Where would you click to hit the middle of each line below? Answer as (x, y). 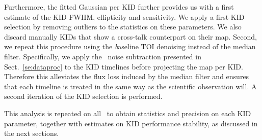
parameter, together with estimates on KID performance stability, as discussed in (131, 123)
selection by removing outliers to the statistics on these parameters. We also (123, 27)
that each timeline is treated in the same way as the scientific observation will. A (130, 86)
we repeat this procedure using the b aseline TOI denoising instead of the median (130, 46)
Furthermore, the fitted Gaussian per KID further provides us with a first (119, 7)
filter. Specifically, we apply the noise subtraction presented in (103, 56)
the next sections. (32, 133)
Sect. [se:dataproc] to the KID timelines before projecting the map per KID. (124, 66)
